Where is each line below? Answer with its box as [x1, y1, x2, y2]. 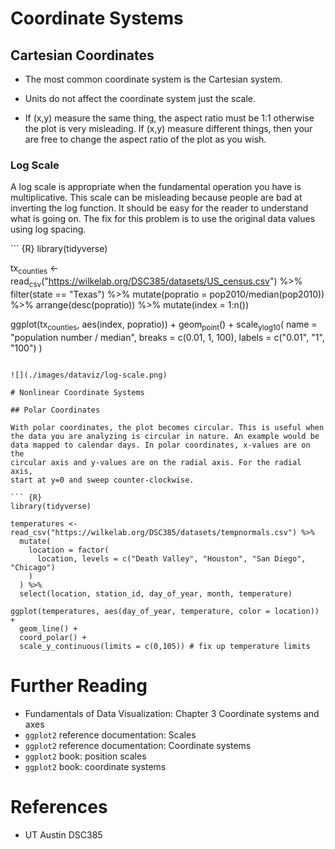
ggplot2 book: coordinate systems [24, 760, 167, 772]
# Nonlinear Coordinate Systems [10, 387, 145, 397]
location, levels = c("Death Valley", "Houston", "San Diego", [36, 553, 307, 564]
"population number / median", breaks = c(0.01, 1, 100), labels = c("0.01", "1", [10, 331, 325, 343]
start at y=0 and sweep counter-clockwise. [10, 475, 195, 485]
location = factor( [28, 545, 110, 555]
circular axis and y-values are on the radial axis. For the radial [10, 457, 302, 467]
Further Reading [10, 674, 148, 697]
